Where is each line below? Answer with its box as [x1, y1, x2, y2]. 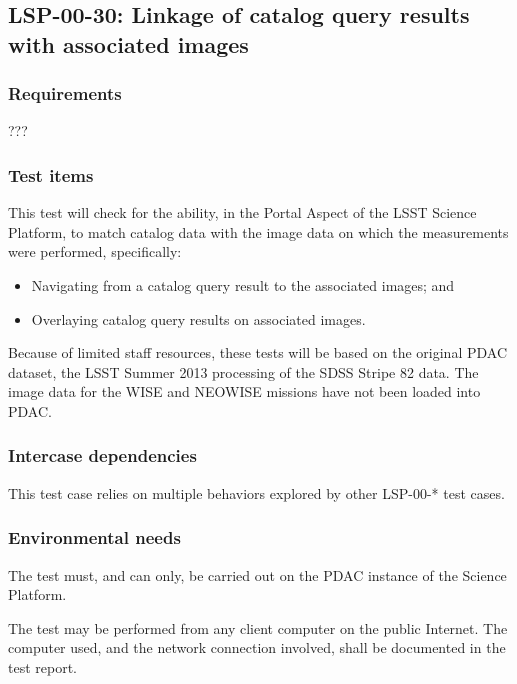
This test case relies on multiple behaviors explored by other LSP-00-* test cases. [8, 482, 505, 503]
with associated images [8, 28, 249, 59]
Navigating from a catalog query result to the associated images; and [31, 274, 455, 295]
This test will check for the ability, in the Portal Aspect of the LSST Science [8, 202, 477, 223]
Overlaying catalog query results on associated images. [31, 308, 366, 329]
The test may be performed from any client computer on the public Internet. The [8, 617, 508, 638]
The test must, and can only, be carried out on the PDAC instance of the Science [8, 564, 507, 585]
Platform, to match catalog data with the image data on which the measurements [8, 221, 509, 242]
